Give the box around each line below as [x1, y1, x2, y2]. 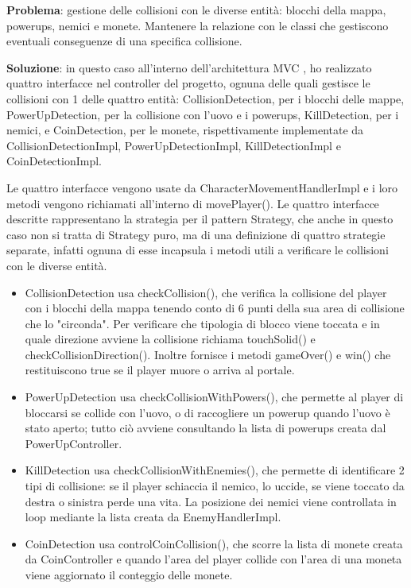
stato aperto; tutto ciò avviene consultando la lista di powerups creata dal [25, 420, 386, 436]
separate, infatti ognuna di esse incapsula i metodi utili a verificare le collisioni [6, 242, 389, 258]
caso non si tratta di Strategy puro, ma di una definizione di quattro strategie [6, 226, 386, 242]
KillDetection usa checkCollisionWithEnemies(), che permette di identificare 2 [25, 462, 405, 478]
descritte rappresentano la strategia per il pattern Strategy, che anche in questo [6, 211, 394, 227]
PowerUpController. [25, 435, 122, 451]
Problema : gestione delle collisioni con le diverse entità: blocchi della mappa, [6, 2, 386, 17]
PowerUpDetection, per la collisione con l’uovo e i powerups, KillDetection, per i [6, 106, 399, 122]
